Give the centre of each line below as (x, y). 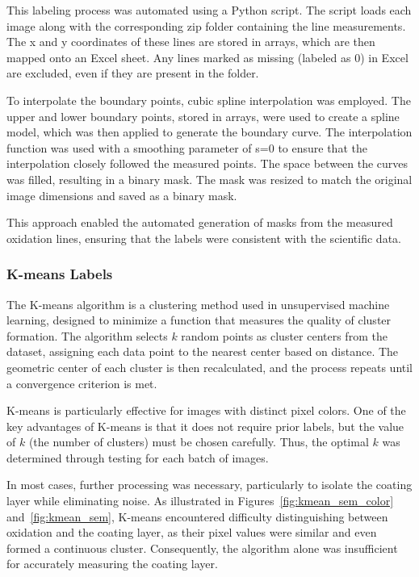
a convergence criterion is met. (82, 383)
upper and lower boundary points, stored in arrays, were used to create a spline (203, 116)
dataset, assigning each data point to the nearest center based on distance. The (203, 351)
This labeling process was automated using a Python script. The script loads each (209, 10)
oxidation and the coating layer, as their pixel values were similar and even (192, 532)
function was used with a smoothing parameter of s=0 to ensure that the (187, 147)
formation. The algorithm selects (87, 335)
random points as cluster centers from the (284, 335)
